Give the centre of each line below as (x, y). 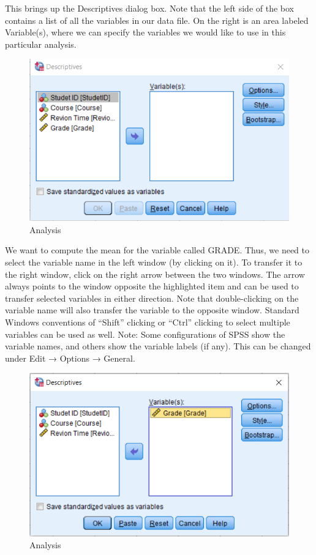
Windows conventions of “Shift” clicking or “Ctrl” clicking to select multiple (148, 322)
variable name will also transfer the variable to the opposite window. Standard (152, 310)
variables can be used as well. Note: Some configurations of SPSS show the (145, 334)
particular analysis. (41, 44)
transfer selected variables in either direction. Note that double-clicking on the (152, 298)
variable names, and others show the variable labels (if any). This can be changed (158, 346)
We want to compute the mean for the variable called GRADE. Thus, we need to (157, 250)
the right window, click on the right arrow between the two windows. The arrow (155, 274)
